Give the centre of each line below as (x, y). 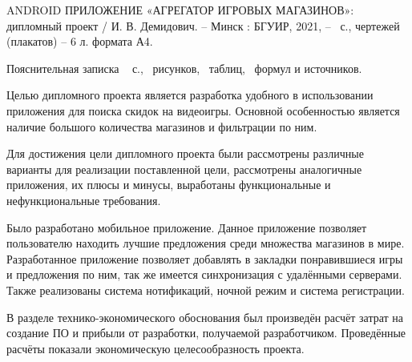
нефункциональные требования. (84, 200)
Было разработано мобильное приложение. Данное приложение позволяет (187, 227)
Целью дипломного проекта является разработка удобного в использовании (190, 95)
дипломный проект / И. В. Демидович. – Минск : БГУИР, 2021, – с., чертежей (203, 25)
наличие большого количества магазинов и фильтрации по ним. (162, 126)
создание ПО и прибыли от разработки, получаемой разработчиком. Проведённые (206, 333)
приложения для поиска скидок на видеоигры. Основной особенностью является (203, 110)
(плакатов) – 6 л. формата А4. (80, 41)
